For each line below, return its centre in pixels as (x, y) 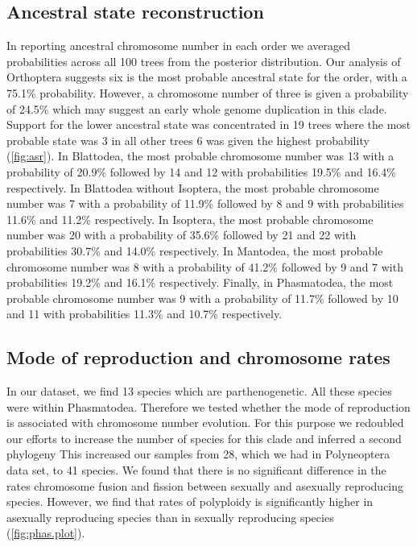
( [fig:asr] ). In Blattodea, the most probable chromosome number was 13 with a (200, 156)
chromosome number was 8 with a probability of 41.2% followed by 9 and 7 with (205, 266)
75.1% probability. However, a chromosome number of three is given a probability (208, 92)
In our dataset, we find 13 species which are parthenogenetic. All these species (199, 391)
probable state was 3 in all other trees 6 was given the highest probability (188, 140)
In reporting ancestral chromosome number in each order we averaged (179, 46)
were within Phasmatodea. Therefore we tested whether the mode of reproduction (208, 406)
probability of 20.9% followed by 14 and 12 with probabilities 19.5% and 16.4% (201, 171)
